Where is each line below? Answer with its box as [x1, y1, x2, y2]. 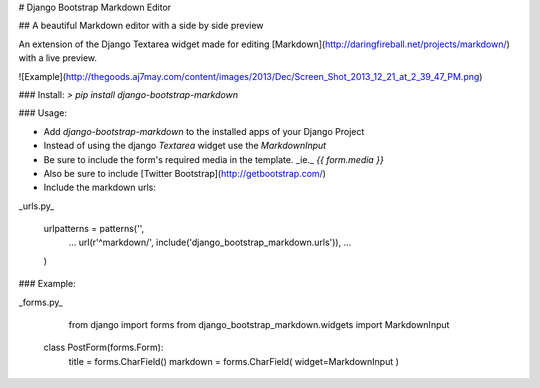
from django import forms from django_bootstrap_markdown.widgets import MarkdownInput [68, 319, 450, 331]
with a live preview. [18, 52, 98, 64]
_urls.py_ [18, 200, 55, 212]
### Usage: [18, 107, 67, 119]
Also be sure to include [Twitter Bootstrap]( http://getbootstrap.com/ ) [43, 167, 327, 179]
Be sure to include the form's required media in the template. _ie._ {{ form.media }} [43, 153, 384, 165]
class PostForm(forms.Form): [43, 341, 164, 354]
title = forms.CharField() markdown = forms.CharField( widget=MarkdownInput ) [68, 355, 400, 367]
